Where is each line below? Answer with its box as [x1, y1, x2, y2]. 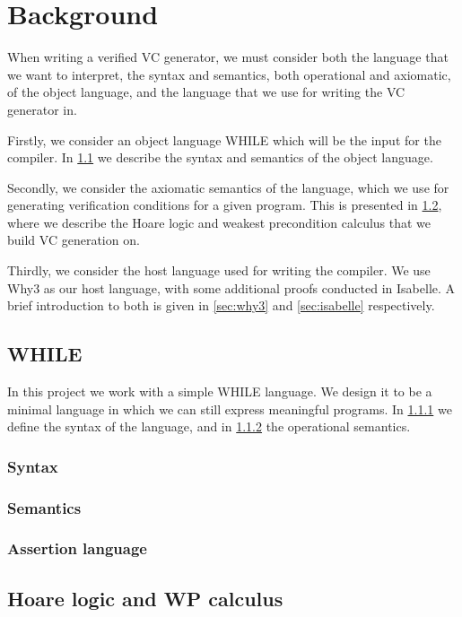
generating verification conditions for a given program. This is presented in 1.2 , [7, 196, 442, 214]
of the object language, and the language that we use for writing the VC [7, 83, 405, 101]
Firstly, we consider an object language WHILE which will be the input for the [7, 130, 441, 149]
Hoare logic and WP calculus [7, 584, 283, 612]
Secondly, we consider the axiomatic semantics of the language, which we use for [7, 178, 449, 196]
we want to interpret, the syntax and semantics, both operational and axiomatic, [7, 65, 451, 83]
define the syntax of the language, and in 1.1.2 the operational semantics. [7, 417, 411, 436]
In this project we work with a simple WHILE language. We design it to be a [7, 382, 432, 401]
